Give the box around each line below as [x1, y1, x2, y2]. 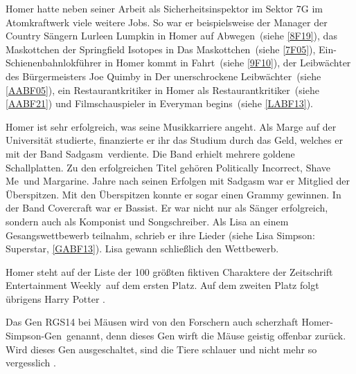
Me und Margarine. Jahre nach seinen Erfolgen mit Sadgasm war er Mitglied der [6, 174, 350, 188]
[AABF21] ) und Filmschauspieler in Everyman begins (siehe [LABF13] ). [6, 96, 313, 111]
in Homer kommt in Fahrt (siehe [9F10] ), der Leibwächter [105, 55, 351, 70]
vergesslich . [6, 355, 56, 370]
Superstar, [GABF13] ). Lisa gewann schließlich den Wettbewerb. [6, 241, 279, 256]
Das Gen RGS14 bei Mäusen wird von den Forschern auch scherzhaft [6, 315, 299, 329]
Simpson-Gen [6, 328, 62, 343]
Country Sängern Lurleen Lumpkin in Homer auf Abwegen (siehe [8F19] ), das [6, 28, 337, 43]
